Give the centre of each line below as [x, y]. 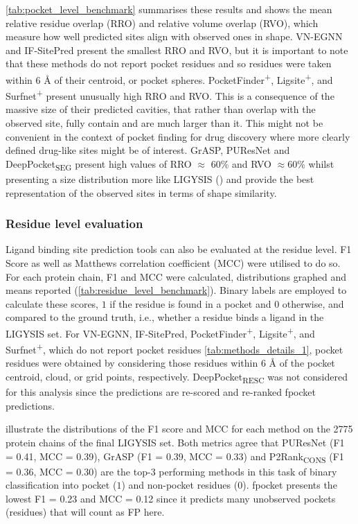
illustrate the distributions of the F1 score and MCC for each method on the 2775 [179, 429]
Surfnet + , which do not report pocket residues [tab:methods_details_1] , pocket [174, 348]
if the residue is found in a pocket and [190, 303]
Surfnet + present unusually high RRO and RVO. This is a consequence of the [170, 95]
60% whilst [311, 163]
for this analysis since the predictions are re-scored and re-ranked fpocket [161, 392]
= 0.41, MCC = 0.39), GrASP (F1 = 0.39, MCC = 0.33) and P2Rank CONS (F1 [175, 457]
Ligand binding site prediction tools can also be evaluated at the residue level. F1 [179, 249]
